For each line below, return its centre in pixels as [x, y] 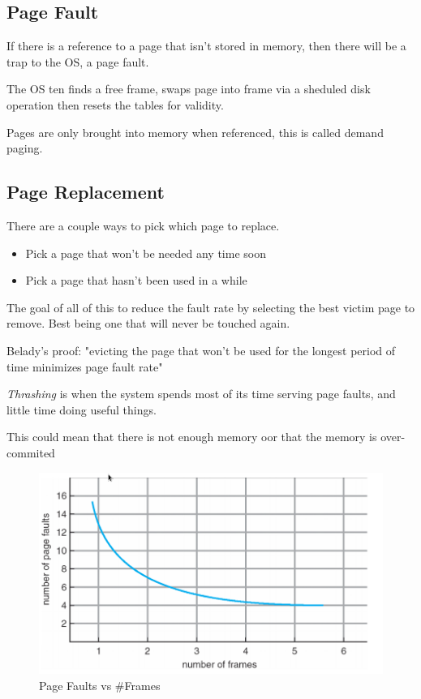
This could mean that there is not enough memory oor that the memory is [192, 437]
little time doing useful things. [82, 409]
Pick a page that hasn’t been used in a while [136, 280]
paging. [25, 148]
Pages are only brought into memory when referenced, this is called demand [195, 132]
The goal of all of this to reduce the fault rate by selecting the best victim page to [211, 307]
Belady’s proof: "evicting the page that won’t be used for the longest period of [201, 350]
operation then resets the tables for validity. [115, 104]
